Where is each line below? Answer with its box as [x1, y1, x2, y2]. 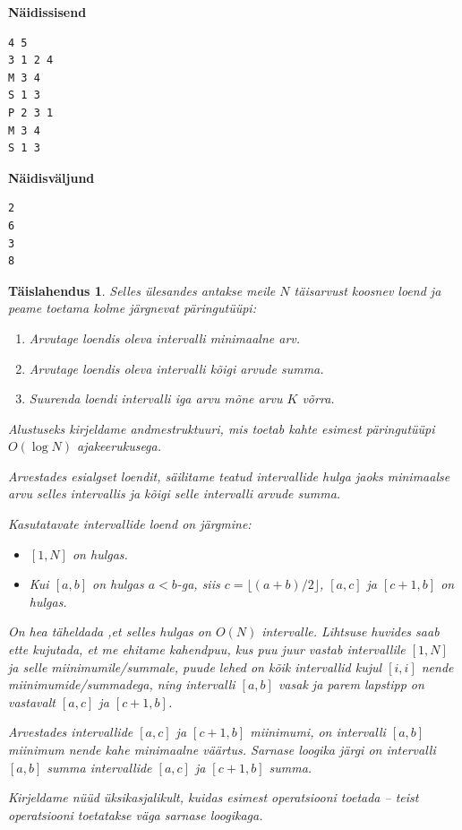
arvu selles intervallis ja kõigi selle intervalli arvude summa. [8, 484, 341, 503]
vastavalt [8, 692, 56, 711]
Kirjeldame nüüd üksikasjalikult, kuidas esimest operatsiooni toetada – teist [8, 788, 419, 807]
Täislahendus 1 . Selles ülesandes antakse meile [8, 281, 276, 299]
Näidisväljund [8, 168, 95, 186]
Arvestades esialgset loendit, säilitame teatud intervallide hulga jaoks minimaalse [8, 466, 450, 485]
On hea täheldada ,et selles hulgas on [8, 622, 211, 641]
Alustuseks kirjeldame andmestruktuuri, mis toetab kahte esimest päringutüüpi [8, 419, 435, 437]
